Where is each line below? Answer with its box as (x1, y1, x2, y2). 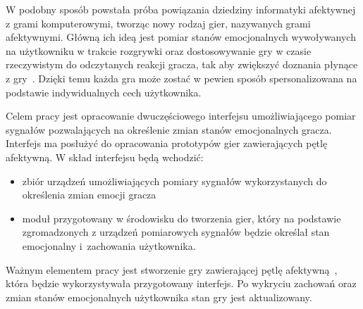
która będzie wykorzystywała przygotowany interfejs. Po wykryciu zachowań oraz (6, 276, 357, 291)
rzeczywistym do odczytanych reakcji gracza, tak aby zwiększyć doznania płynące (6, 57, 358, 72)
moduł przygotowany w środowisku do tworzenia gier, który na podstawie (22, 210, 341, 225)
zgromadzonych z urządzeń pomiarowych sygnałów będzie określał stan (22, 225, 330, 239)
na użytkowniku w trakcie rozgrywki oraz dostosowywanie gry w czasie (6, 43, 312, 58)
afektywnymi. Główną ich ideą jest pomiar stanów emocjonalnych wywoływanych (6, 30, 356, 44)
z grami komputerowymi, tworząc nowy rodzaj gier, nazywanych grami (6, 15, 311, 30)
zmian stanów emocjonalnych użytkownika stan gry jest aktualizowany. (6, 289, 312, 304)
